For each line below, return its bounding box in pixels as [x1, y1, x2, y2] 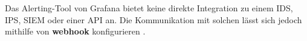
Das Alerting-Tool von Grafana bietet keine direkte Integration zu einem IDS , [5, 2, 293, 14]
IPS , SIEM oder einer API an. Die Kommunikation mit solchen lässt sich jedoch [5, 13, 302, 26]
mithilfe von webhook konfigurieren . [5, 25, 146, 37]
